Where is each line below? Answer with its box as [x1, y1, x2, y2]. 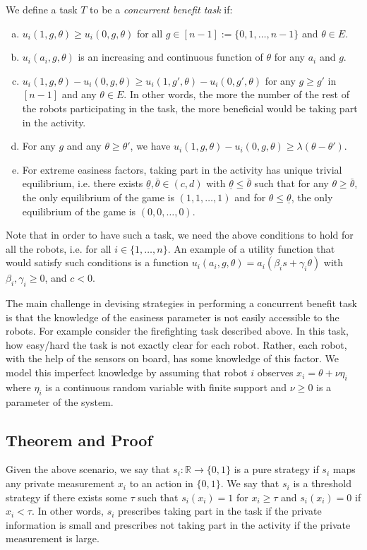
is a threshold [293, 476, 352, 491]
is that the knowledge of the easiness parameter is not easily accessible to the [6, 309, 339, 324]
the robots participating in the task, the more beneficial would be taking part [22, 100, 358, 115]
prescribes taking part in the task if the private [118, 503, 322, 518]
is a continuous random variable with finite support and [45, 379, 287, 394]
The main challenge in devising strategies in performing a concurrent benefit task [6, 296, 357, 311]
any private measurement [6, 476, 115, 491]
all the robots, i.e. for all [6, 241, 112, 256]
